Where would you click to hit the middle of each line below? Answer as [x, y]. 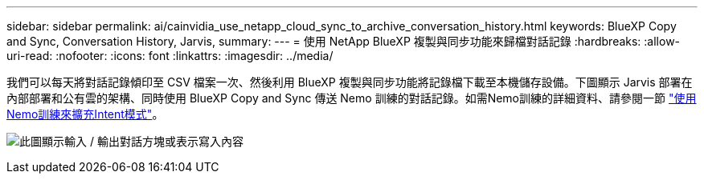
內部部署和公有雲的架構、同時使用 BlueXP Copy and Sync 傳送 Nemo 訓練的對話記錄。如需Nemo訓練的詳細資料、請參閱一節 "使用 [352, 98]
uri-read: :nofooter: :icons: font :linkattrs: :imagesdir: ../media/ [170, 56]
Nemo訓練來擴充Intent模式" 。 [85, 114]
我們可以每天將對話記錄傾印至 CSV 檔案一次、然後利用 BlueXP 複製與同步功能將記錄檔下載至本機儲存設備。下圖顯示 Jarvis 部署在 [350, 82]
